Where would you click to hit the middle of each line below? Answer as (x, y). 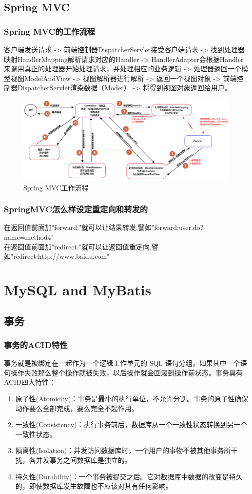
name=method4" (29, 237)
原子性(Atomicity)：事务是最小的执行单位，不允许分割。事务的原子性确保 (132, 398)
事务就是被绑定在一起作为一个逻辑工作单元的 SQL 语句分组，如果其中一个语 (126, 363)
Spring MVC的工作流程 (49, 31)
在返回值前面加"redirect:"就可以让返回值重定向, (78, 246)
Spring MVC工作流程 (56, 187)
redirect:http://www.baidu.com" (61, 256)
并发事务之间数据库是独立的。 (84, 460)
